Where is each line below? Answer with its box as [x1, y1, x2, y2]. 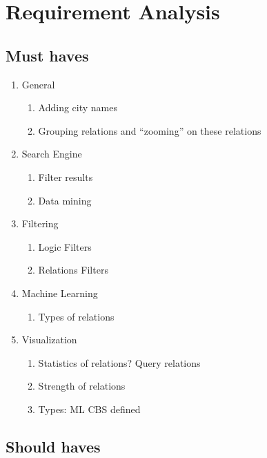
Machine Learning [21, 285, 98, 300]
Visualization [21, 332, 77, 347]
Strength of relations [38, 379, 126, 393]
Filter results [38, 169, 93, 184]
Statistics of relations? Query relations [38, 355, 201, 370]
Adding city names [38, 100, 118, 115]
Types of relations [38, 309, 115, 323]
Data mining [38, 193, 92, 207]
